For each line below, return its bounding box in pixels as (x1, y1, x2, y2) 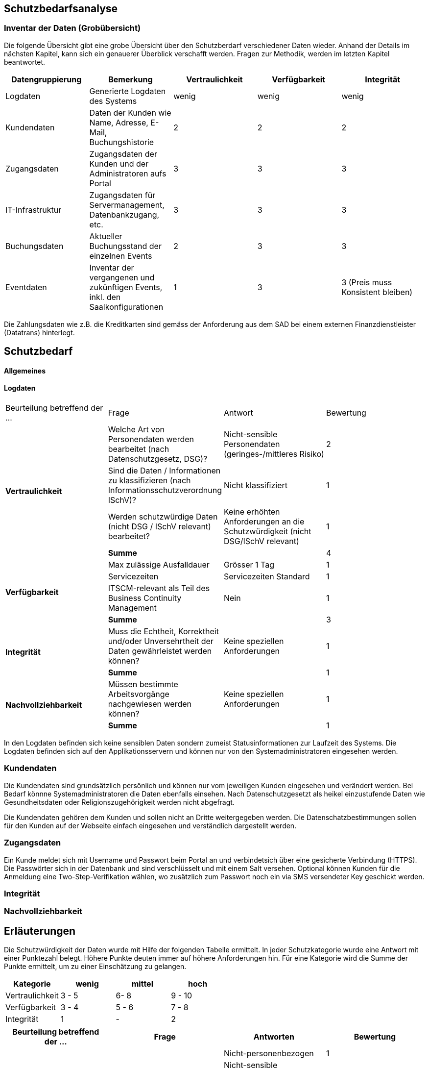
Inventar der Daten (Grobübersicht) (4, 23, 141, 33)
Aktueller (89, 231, 122, 241)
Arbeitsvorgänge (108, 689, 169, 699)
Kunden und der (89, 158, 149, 169)
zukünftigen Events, (89, 282, 163, 292)
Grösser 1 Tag (223, 560, 274, 570)
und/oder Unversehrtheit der (108, 636, 214, 646)
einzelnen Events (89, 250, 152, 261)
